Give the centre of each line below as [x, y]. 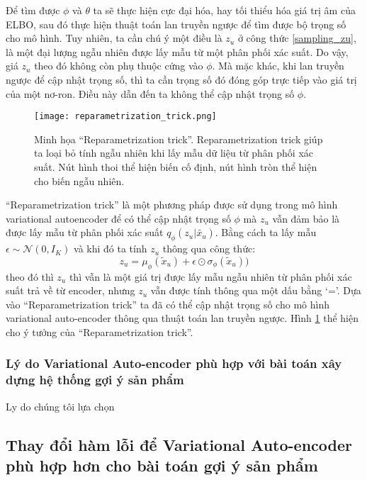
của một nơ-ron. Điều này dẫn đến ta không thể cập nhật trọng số [150, 93]
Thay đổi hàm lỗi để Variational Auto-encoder [179, 444]
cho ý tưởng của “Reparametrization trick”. [100, 331]
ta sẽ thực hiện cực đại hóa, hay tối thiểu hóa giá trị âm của [224, 10]
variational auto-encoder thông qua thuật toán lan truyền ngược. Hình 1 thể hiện [182, 318]
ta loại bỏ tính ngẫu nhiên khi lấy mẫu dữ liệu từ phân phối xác [174, 153]
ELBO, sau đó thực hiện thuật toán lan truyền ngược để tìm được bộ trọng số [176, 24]
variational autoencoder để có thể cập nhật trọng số [118, 218]
